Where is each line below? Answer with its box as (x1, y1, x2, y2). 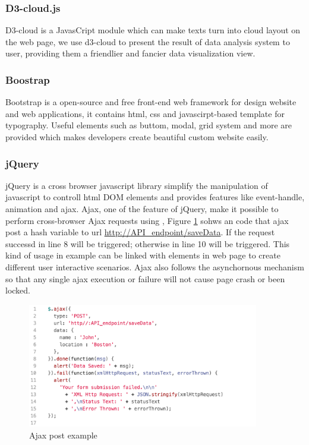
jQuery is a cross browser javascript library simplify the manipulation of (5, 179, 268, 191)
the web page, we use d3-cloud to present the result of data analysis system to (5, 35, 290, 48)
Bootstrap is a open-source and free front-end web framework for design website (5, 96, 297, 108)
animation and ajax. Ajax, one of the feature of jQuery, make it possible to (5, 203, 279, 214)
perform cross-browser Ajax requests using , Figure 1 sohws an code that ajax (5, 214, 289, 226)
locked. (5, 284, 30, 296)
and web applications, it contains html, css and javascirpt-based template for (5, 107, 285, 119)
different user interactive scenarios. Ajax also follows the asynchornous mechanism (5, 260, 304, 273)
